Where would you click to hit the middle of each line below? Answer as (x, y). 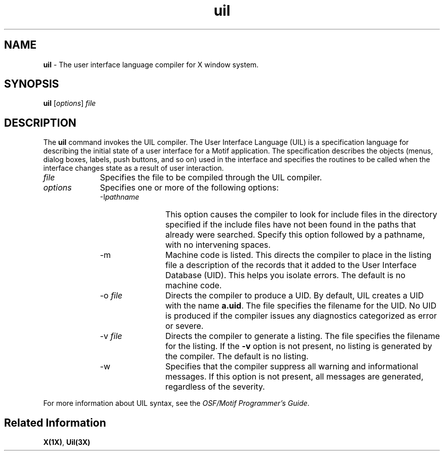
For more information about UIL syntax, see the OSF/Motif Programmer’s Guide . (176, 403)
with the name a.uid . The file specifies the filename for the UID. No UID (301, 306)
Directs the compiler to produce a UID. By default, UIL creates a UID (295, 296)
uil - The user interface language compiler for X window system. (151, 64)
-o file (111, 296)
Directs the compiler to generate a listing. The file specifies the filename (303, 336)
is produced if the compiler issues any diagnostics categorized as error (301, 316)
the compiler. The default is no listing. (237, 356)
